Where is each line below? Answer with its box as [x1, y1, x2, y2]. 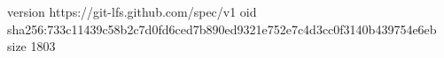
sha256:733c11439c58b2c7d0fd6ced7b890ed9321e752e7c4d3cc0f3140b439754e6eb [7, 19, 437, 38]
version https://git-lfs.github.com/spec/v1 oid [7, 3, 257, 20]
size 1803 [7, 37, 56, 55]
